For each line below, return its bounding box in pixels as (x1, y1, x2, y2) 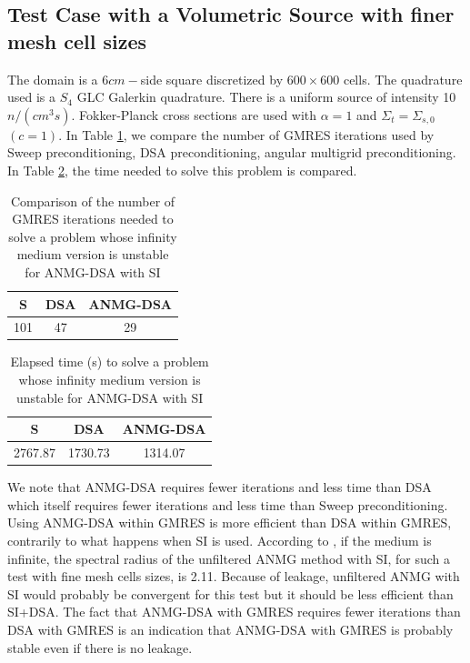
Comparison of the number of (10, 191, 175, 210)
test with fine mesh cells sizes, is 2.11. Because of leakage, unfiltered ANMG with (7, 567, 460, 586)
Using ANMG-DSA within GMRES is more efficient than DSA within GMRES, (7, 513, 452, 532)
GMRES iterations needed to (12, 209, 174, 228)
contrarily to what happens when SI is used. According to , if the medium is (7, 530, 432, 549)
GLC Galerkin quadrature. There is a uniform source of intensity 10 (76, 87, 456, 106)
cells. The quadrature (343, 69, 463, 88)
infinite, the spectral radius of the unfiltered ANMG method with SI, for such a (7, 548, 451, 568)
